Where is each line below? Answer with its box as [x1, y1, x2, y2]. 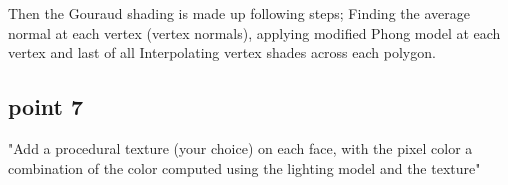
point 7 [8, 91, 84, 122]
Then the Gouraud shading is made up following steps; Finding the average [8, 3, 470, 23]
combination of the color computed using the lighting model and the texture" [8, 157, 481, 178]
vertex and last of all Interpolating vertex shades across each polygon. [8, 42, 436, 63]
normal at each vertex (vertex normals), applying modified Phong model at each [8, 22, 501, 43]
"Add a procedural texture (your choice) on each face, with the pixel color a [8, 137, 473, 158]
